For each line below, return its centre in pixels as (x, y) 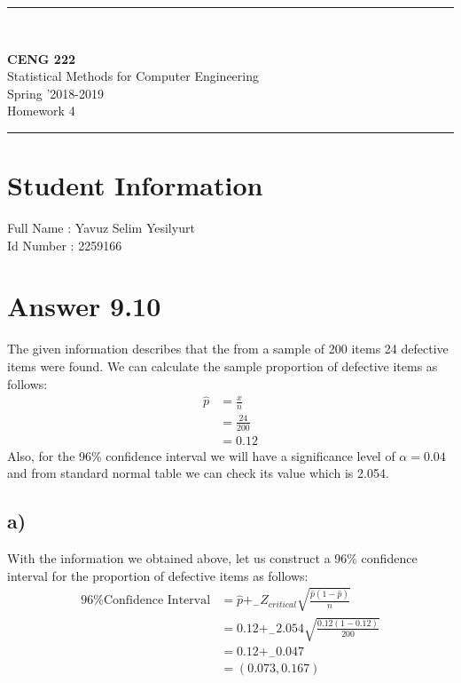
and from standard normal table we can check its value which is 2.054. (198, 473)
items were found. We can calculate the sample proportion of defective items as (223, 366)
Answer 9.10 (84, 306)
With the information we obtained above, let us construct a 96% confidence (212, 558)
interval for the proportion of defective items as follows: (158, 575)
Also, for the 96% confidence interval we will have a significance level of (201, 455)
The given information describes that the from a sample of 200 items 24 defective (228, 349)
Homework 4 (41, 111)
